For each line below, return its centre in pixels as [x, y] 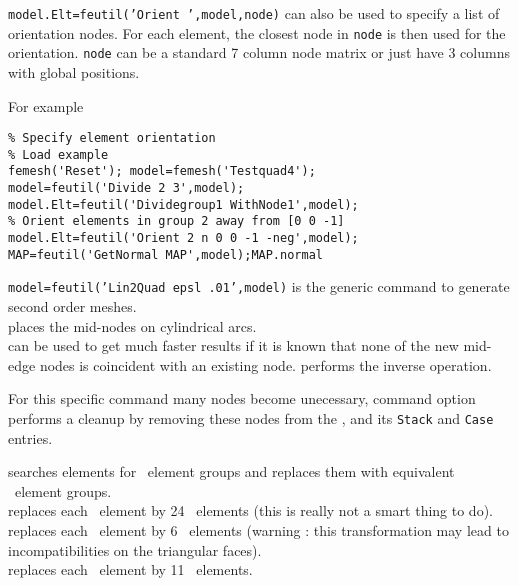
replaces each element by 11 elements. [130, 569]
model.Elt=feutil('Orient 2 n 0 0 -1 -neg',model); [183, 238]
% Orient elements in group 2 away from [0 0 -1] [176, 221]
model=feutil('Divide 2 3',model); [126, 188]
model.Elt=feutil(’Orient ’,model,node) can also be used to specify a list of [254, 13]
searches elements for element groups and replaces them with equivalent [231, 471]
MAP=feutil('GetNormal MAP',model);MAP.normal [165, 254]
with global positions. [74, 71]
